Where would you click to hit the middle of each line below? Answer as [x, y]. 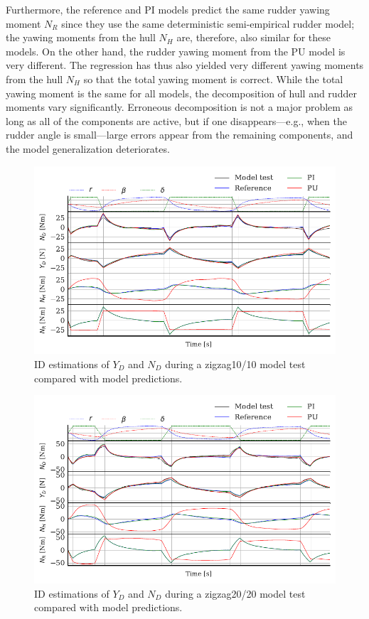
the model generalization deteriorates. [88, 148]
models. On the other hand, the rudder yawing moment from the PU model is [176, 51]
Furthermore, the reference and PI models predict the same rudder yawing [168, 9]
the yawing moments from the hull [81, 37]
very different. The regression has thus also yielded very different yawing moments [185, 65]
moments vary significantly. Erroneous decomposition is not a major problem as [180, 107]
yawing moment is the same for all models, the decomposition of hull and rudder [181, 93]
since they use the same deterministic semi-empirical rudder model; [208, 23]
